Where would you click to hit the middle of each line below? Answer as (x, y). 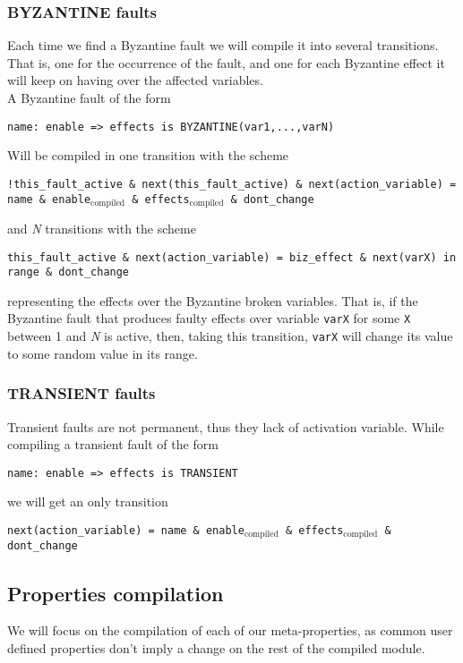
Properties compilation (116, 593)
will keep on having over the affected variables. (135, 80)
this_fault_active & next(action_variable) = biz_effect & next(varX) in (232, 257)
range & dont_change (69, 272)
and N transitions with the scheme (102, 228)
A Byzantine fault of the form (89, 98)
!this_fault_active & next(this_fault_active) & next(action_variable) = (232, 184)
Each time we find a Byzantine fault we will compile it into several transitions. (223, 45)
